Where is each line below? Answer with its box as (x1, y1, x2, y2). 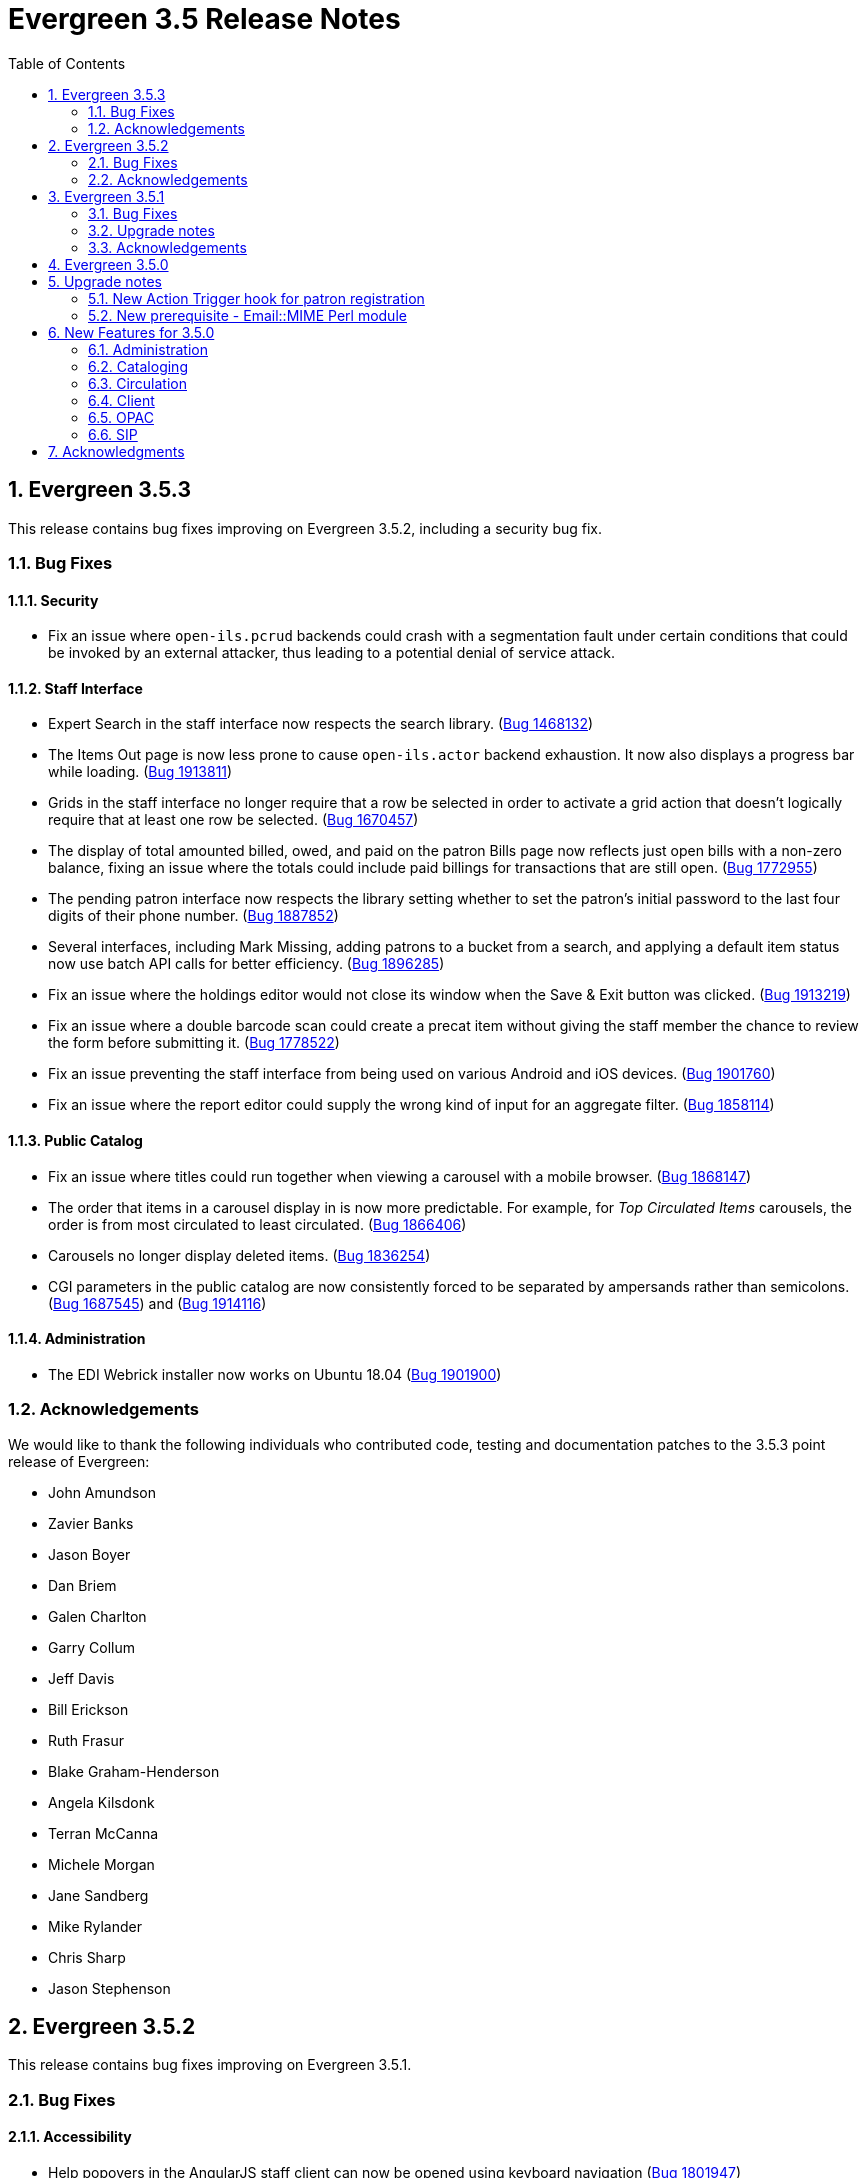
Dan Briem (48, 1576, 117, 1594)
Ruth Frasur (48, 1731, 125, 1749)
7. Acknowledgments (48, 442, 185, 460)
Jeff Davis (48, 1669, 115, 1687)
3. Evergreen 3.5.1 (48, 187, 165, 205)
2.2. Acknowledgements (88, 170, 248, 188)
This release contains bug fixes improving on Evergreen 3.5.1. (8, 2056, 412, 2074)
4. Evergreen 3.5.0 (48, 255, 169, 273)
